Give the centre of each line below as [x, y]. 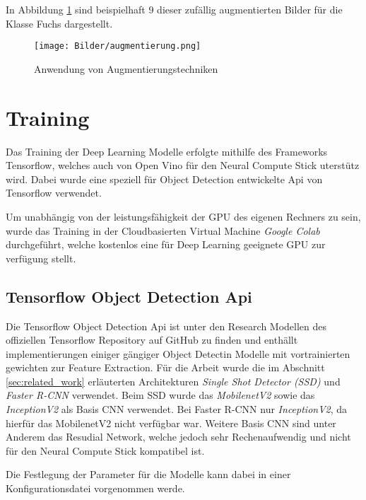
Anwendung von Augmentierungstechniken [126, 68]
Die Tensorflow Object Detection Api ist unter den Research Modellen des [166, 326]
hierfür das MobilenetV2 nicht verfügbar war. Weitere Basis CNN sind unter [171, 423]
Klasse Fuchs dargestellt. [59, 23]
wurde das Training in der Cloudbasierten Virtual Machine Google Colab [163, 230]
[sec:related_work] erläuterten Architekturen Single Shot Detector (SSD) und [173, 381]
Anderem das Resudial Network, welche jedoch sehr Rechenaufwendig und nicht [178, 437]
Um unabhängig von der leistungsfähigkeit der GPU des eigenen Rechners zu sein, [183, 216]
